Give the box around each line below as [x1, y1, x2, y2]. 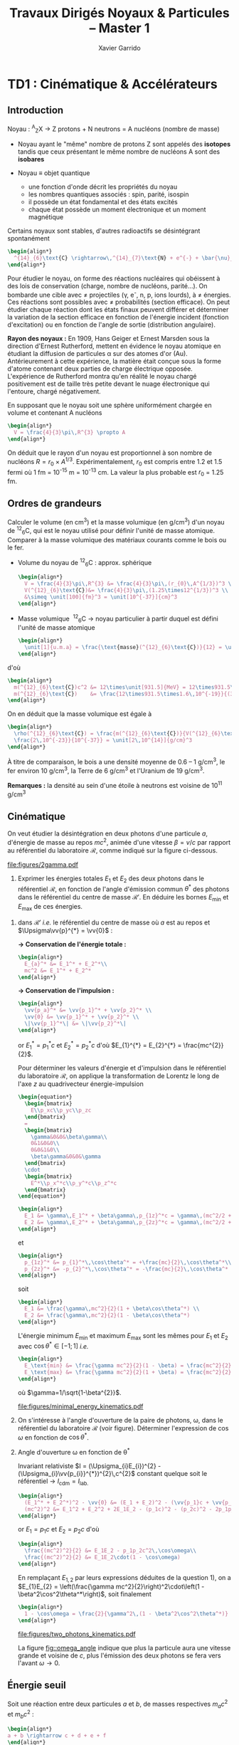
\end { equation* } [17, 1193, 66, 1200]
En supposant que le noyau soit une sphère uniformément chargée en [7, 401, 212, 410]
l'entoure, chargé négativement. [7, 387, 101, 396]
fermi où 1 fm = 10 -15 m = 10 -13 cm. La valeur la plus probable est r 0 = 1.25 [7, 466, 224, 478]
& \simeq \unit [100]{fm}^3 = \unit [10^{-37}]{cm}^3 [24, 594, 178, 601]
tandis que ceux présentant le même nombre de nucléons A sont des [17, 147, 221, 156]
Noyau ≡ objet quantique [17, 169, 90, 177]
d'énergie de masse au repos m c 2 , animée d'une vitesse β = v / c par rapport [7, 837, 231, 846]
